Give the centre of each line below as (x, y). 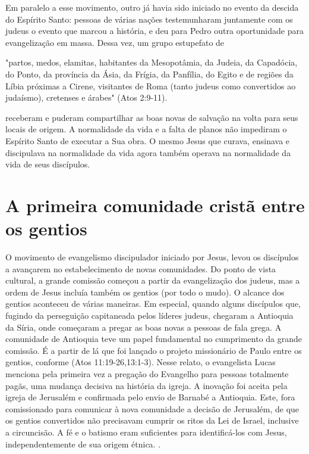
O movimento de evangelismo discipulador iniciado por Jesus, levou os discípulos (152, 257)
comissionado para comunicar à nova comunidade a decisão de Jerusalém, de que (152, 408)
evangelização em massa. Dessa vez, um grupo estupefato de (115, 42)
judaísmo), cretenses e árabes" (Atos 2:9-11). (86, 97)
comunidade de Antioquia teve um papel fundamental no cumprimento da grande (154, 339)
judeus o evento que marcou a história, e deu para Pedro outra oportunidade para (154, 31)
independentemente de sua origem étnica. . (83, 444)
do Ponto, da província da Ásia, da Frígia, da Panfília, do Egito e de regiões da (149, 74)
